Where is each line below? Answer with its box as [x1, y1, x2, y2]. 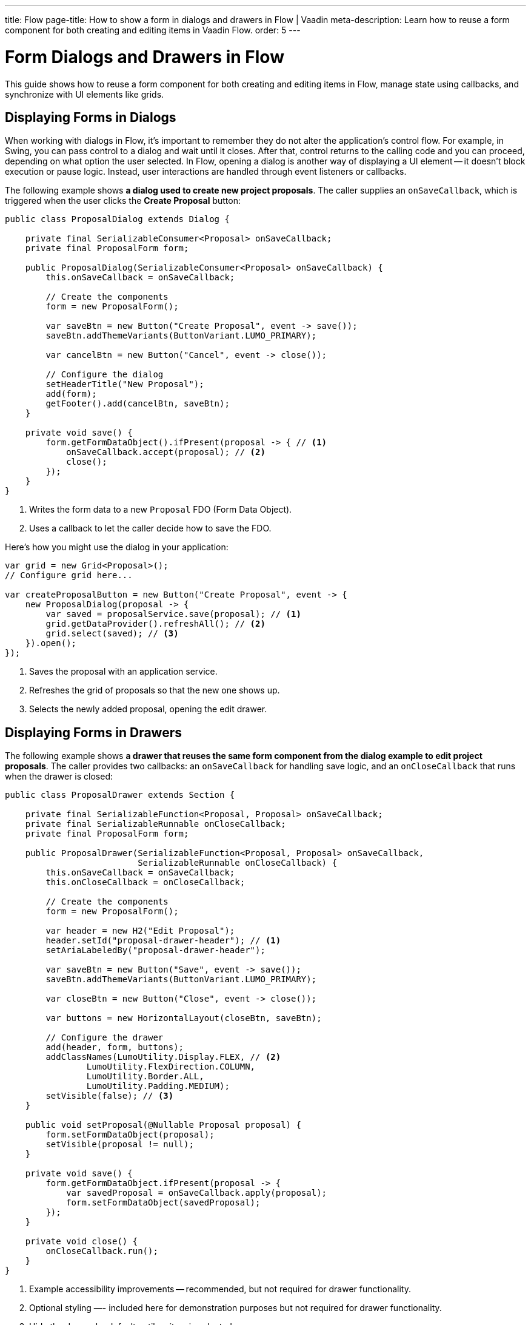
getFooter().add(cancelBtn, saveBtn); [45, 399, 230, 409]
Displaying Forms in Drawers [5, 724, 182, 740]
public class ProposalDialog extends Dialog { [5, 214, 230, 224]
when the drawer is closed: [5, 771, 113, 782]
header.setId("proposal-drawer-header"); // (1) [45, 936, 281, 946]
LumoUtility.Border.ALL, [86, 1071, 204, 1082]
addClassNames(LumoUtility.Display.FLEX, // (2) [45, 1052, 281, 1062]
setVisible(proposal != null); [45, 1139, 194, 1150]
